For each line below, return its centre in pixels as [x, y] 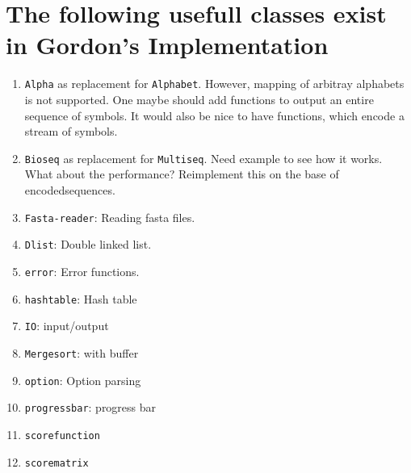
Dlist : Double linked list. [88, 244]
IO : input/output [67, 326]
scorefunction [62, 435]
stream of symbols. [71, 131]
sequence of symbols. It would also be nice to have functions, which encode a [214, 115]
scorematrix [57, 463]
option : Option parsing [83, 380]
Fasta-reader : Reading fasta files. [110, 217]
